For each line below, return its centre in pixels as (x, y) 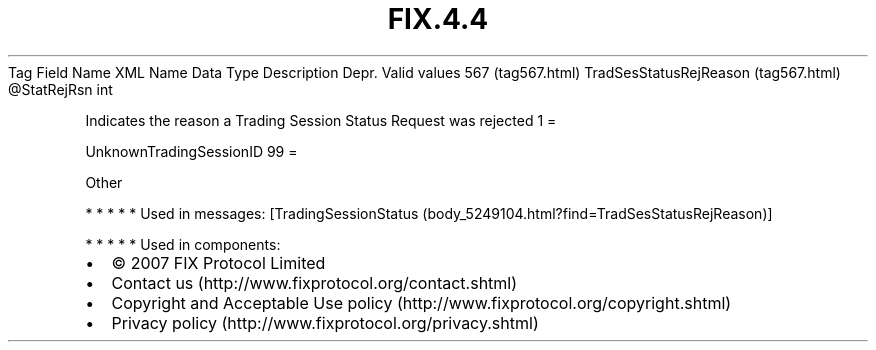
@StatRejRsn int (60, 89)
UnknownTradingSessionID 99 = (191, 151)
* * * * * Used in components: (183, 244)
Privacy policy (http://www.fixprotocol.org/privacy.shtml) (325, 322)
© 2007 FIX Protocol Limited (218, 262)
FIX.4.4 (438, 19)
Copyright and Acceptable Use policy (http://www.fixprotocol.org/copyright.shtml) (421, 302)
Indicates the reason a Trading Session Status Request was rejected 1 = (321, 120)
